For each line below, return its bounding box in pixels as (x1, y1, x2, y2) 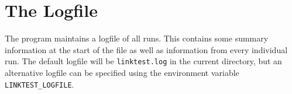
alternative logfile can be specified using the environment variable (5, 66, 239, 78)
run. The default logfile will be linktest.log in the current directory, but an (5, 55, 282, 67)
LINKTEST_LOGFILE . (5, 78, 74, 90)
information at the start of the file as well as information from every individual (5, 43, 288, 55)
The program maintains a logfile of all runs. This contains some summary (5, 32, 269, 44)
